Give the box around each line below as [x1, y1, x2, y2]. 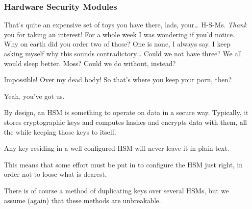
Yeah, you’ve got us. [4, 91, 65, 101]
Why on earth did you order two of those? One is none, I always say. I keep [4, 39, 230, 49]
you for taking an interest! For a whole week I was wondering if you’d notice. [4, 29, 235, 39]
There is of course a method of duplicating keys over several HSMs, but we [4, 185, 229, 195]
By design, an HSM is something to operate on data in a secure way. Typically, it [4, 107, 249, 117]
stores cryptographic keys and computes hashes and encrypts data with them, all [4, 116, 247, 127]
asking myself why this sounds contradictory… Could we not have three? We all [4, 48, 242, 58]
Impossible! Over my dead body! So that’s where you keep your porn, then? [4, 74, 232, 85]
